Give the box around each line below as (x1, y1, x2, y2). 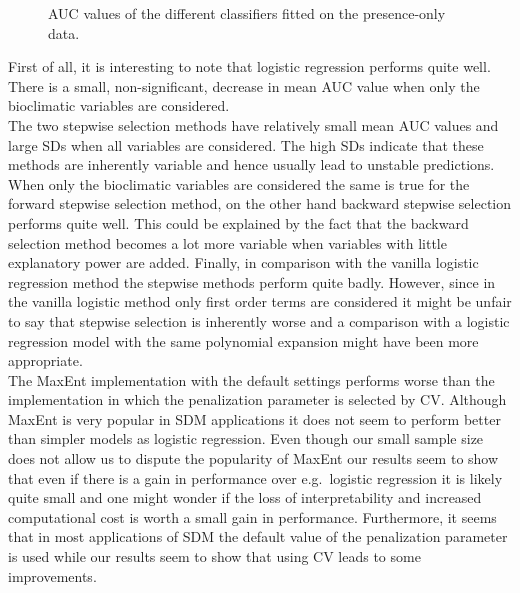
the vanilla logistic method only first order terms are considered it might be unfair (8, 291, 512, 312)
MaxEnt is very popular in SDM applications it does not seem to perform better (8, 408, 501, 429)
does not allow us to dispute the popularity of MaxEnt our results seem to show (8, 448, 499, 469)
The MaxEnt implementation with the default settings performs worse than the (8, 369, 495, 390)
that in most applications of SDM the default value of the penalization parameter (8, 526, 508, 547)
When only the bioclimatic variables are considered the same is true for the (8, 173, 470, 194)
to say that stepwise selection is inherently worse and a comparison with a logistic (8, 310, 510, 331)
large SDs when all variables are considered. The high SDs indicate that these (8, 134, 484, 155)
